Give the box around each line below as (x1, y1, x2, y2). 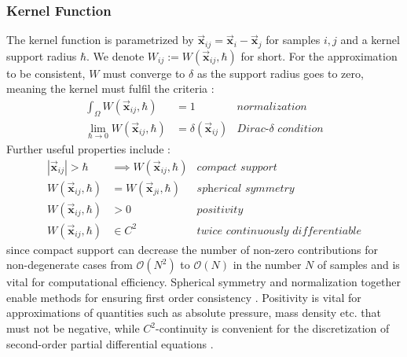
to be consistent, (6, 64, 86, 81)
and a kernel (340, 31, 400, 48)
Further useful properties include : (6, 140, 171, 156)
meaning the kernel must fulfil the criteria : (6, 80, 214, 97)
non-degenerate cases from (6, 256, 133, 273)
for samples (266, 31, 321, 48)
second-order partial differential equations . (6, 335, 214, 351)
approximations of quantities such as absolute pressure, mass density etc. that (6, 304, 381, 321)
